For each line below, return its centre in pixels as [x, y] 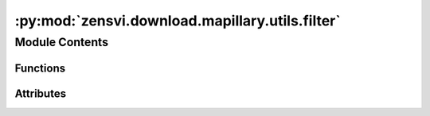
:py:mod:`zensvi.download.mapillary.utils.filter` [178, 21]
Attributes [41, 93]
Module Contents [62, 42]
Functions [40, 68]
